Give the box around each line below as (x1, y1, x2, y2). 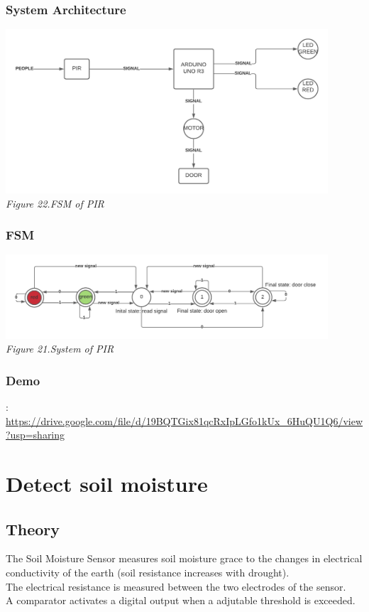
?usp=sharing (6, 427, 65, 442)
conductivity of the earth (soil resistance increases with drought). (6, 564, 290, 579)
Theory (6, 517, 60, 539)
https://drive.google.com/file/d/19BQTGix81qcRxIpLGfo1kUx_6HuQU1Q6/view (6, 413, 363, 428)
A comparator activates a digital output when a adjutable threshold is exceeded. (6, 593, 356, 608)
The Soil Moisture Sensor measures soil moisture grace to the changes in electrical (6, 551, 363, 566)
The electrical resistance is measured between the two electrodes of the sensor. (6, 579, 346, 594)
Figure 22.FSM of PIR (6, 195, 104, 210)
